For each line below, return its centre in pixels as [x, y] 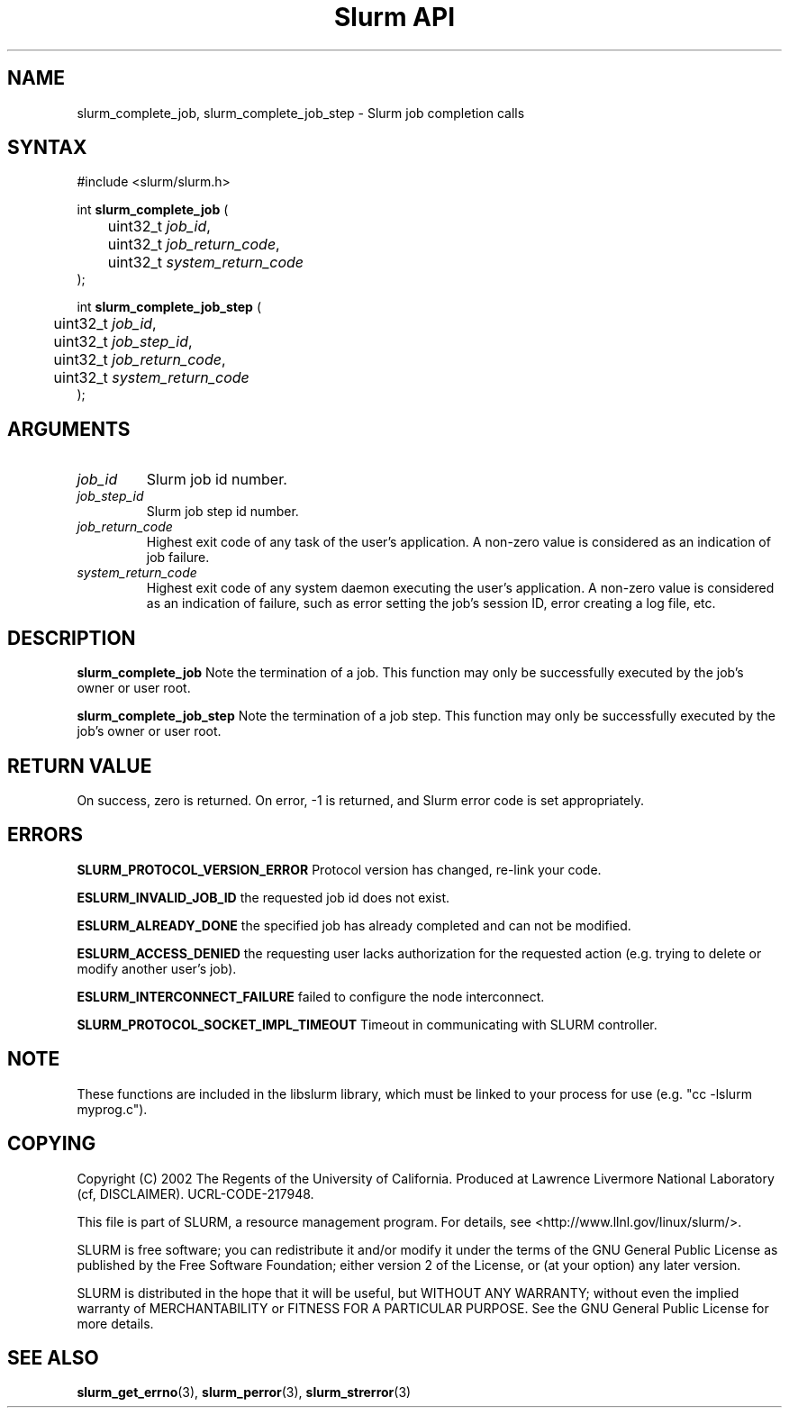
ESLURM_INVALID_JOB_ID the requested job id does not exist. [263, 897]
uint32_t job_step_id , [123, 342]
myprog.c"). [112, 1109]
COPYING [52, 1144]
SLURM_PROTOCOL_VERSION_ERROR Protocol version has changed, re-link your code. [339, 869]
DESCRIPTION [72, 638]
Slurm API [394, 17]
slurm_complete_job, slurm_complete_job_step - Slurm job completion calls [301, 113]
